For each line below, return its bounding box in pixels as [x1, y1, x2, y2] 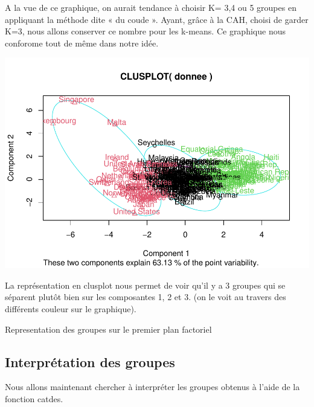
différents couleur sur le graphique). [5, 303, 136, 315]
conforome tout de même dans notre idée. [5, 36, 159, 49]
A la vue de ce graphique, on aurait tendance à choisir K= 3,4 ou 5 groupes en [5, 1, 296, 13]
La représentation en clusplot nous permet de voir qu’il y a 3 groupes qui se [5, 278, 286, 291]
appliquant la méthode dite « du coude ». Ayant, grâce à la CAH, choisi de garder [5, 13, 309, 25]
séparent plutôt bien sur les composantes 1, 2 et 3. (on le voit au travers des [5, 290, 286, 303]
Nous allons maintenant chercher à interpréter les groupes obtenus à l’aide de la [5, 380, 300, 393]
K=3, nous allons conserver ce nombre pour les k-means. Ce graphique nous [5, 25, 286, 37]
